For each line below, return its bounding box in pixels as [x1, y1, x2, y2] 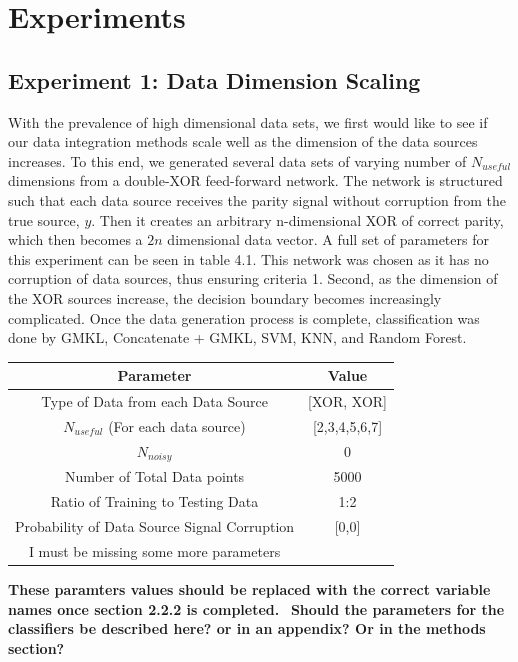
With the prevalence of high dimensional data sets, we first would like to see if [8, 111, 488, 132]
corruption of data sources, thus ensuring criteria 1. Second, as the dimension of [8, 268, 498, 289]
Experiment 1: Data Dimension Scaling [8, 64, 421, 95]
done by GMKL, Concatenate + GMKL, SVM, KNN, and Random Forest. [8, 327, 467, 348]
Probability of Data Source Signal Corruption [15, 516, 295, 537]
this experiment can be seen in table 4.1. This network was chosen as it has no [8, 248, 489, 269]
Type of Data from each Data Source [41, 391, 268, 412]
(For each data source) [108, 415, 246, 436]
